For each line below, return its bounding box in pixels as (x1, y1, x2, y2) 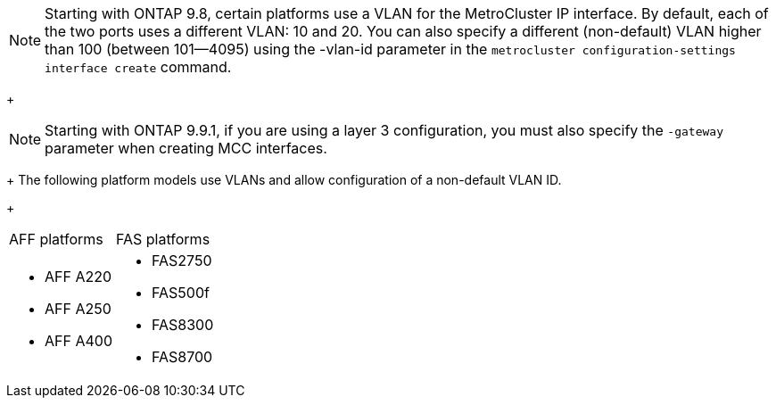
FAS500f (152, 284, 210, 302)
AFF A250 (45, 300, 111, 318)
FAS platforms (116, 230, 211, 248)
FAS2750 (152, 252, 212, 269)
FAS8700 (152, 348, 213, 366)
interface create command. (45, 58, 232, 76)
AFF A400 (45, 332, 112, 350)
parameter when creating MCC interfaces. (45, 139, 327, 157)
